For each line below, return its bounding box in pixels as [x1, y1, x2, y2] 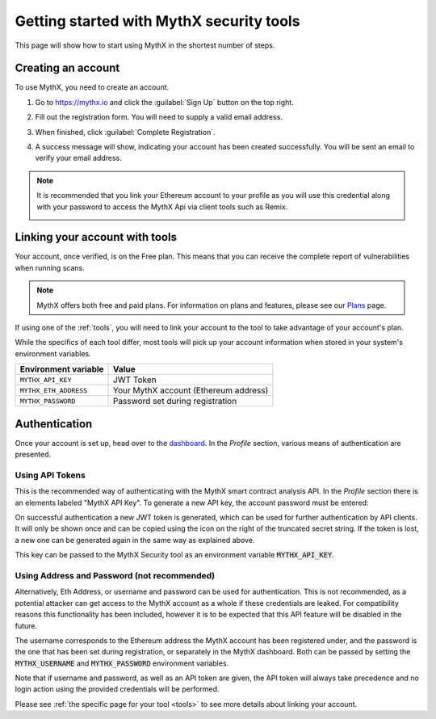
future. [15, 620, 38, 630]
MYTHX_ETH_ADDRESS [19, 386, 88, 395]
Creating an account [15, 61, 120, 75]
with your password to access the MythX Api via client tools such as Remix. [36, 202, 288, 212]
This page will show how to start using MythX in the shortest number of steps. [15, 40, 275, 50]
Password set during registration [113, 396, 237, 407]
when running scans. [15, 263, 85, 272]
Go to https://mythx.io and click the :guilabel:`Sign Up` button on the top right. [35, 97, 294, 107]
